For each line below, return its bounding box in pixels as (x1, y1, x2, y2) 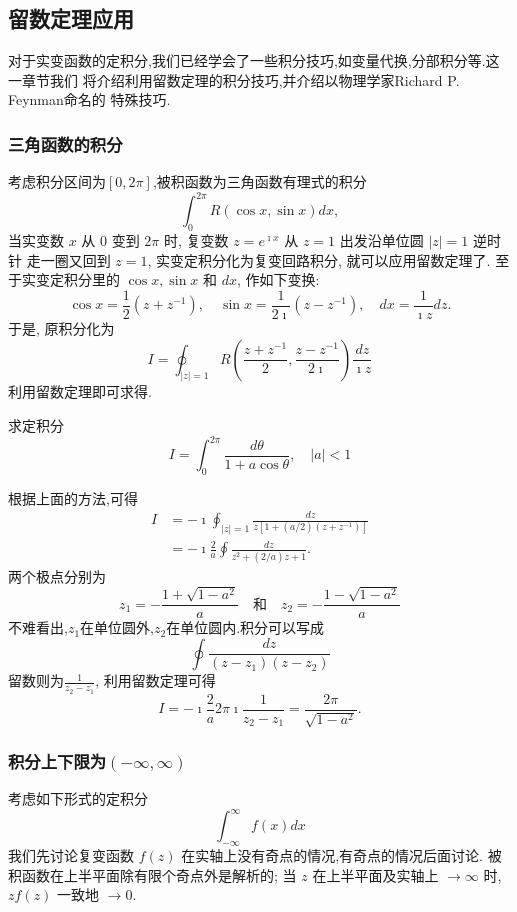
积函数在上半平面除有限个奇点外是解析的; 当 (8, 864, 297, 885)
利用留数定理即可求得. (8, 381, 152, 402)
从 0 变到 (81, 230, 140, 251)
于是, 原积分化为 (8, 317, 115, 338)
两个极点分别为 (8, 565, 106, 586)
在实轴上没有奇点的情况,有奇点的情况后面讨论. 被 (181, 845, 502, 866)
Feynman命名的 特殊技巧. (8, 89, 171, 110)
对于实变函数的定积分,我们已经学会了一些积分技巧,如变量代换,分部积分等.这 (8, 50, 500, 71)
